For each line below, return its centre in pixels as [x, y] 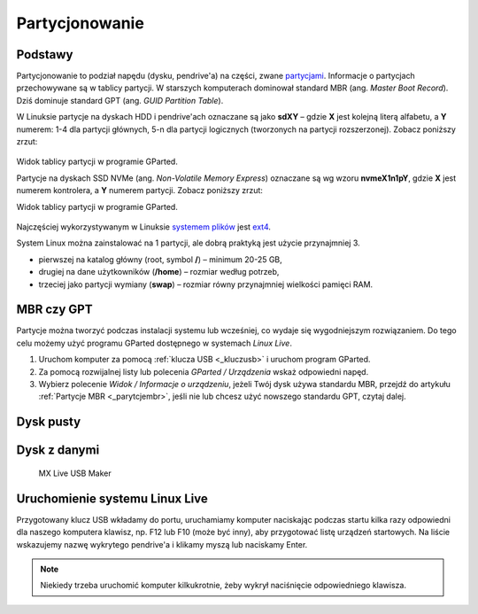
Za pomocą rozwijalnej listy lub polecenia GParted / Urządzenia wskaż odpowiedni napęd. [204, 371]
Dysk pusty [49, 422]
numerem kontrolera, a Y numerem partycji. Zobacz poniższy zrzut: [139, 190]
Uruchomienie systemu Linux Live [112, 498]
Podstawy [45, 54]
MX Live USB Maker [75, 473]
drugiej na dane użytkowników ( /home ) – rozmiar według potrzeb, [159, 272]
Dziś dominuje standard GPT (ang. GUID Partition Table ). [120, 100]
